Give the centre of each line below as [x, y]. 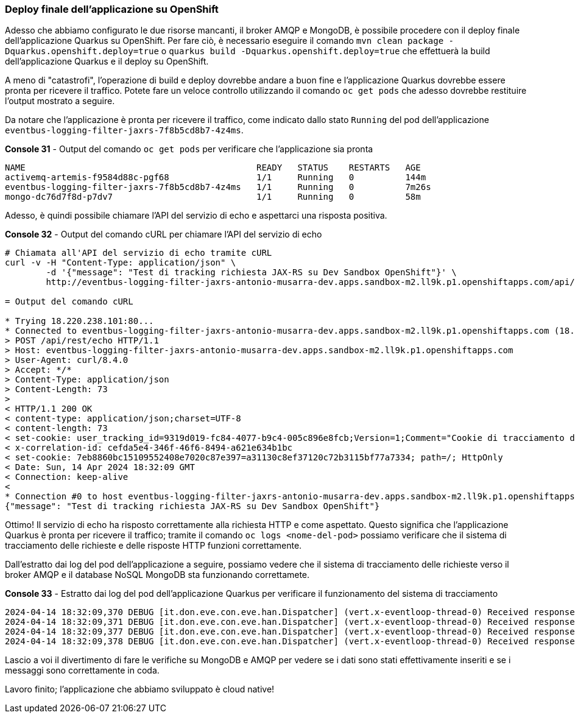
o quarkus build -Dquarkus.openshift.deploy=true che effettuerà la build [326, 51]
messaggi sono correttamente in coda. [82, 670]
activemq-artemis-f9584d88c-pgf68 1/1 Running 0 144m [216, 178]
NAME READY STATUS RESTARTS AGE [213, 168]
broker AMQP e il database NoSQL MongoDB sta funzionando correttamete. [157, 575]
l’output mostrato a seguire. [60, 101]
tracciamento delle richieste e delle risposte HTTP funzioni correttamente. [153, 546]
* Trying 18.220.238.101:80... [79, 321]
